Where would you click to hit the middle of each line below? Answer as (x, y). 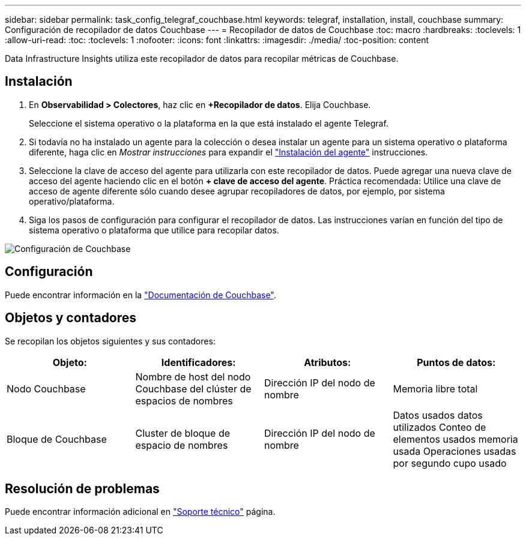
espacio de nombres (182, 445)
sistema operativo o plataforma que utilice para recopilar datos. (154, 230)
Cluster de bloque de (183, 433)
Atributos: (328, 362)
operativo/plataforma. (72, 201)
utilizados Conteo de (440, 427)
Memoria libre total (435, 388)
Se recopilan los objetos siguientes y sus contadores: (110, 341)
